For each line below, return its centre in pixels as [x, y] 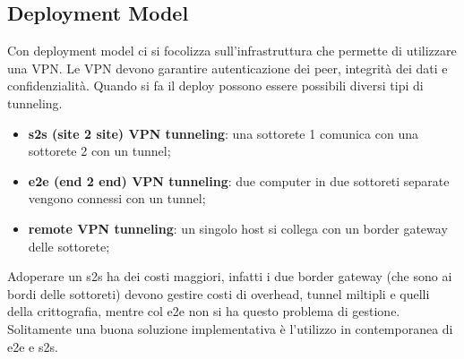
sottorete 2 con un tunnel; [99, 151]
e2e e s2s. [33, 346]
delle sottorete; [69, 246]
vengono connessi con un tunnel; [117, 198]
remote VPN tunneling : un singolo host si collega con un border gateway [238, 228]
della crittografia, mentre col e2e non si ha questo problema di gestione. [204, 311]
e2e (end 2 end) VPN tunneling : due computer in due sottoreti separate [239, 180]
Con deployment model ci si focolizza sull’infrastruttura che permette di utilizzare [232, 51]
